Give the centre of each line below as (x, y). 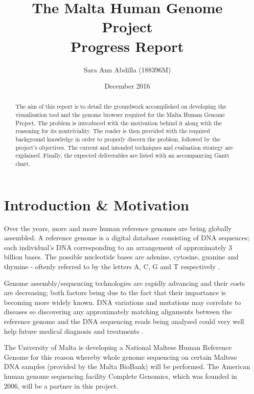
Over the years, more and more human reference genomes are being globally (118, 228)
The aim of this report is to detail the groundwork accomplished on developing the (121, 106)
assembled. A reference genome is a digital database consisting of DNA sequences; (127, 238)
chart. (23, 164)
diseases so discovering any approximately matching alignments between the (118, 312)
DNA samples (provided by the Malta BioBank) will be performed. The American (127, 366)
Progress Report (127, 46)
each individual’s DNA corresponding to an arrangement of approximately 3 (118, 247)
